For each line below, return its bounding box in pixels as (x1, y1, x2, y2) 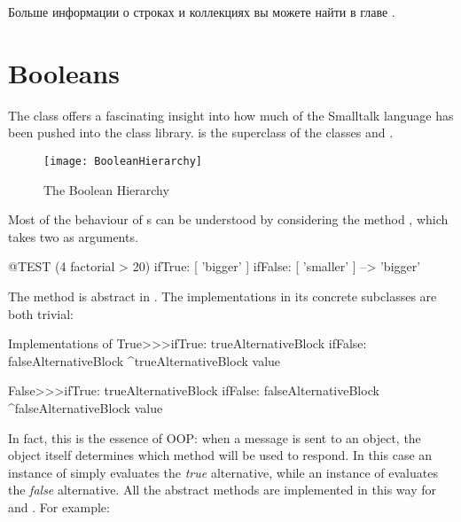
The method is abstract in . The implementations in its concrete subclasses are (8, 286, 437, 305)
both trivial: (8, 304, 74, 323)
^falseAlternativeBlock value (8, 398, 163, 417)
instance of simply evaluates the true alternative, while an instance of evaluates (8, 463, 438, 481)
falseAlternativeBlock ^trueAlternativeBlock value (8, 351, 281, 370)
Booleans (8, 54, 120, 90)
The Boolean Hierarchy (43, 180, 169, 199)
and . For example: (8, 497, 110, 516)
